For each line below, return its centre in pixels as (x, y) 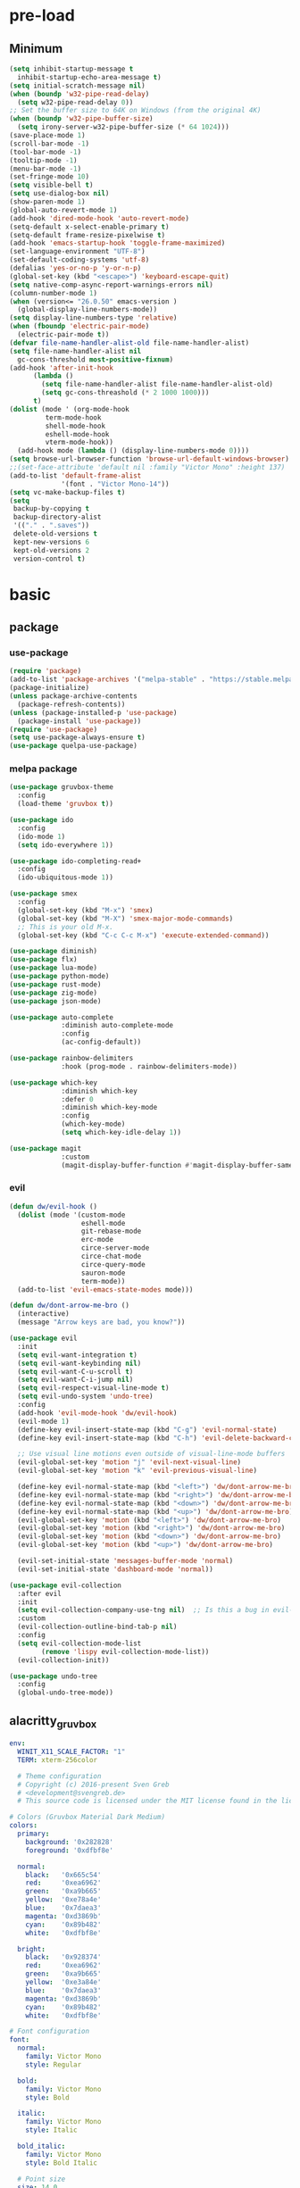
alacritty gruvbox (53, 1722)
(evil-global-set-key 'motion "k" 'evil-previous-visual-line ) (137, 1471)
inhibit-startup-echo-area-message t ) (90, 77)
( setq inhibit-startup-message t (71, 69)
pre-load (42, 16)
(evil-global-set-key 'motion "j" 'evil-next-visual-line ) (129, 1462)
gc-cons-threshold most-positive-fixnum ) (96, 359)
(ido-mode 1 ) (42, 836)
